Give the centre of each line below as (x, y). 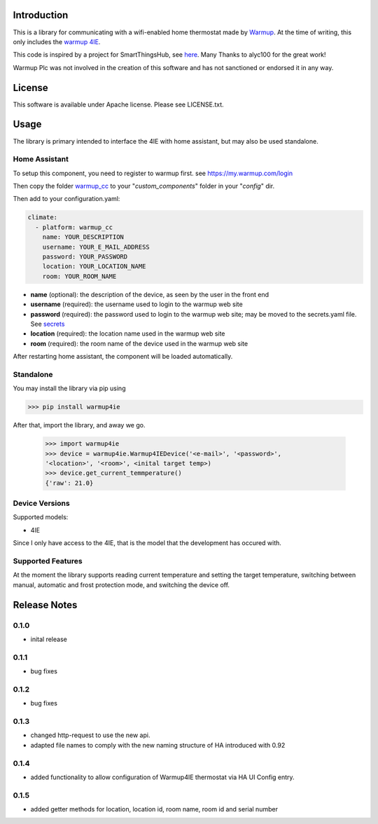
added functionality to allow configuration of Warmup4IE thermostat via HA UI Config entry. (162, 777)
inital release (49, 639)
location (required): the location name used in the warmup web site (128, 334)
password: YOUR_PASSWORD (85, 256)
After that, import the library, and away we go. (79, 425)
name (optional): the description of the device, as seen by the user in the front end (150, 294)
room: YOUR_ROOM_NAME (79, 276)
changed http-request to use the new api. (90, 735)
